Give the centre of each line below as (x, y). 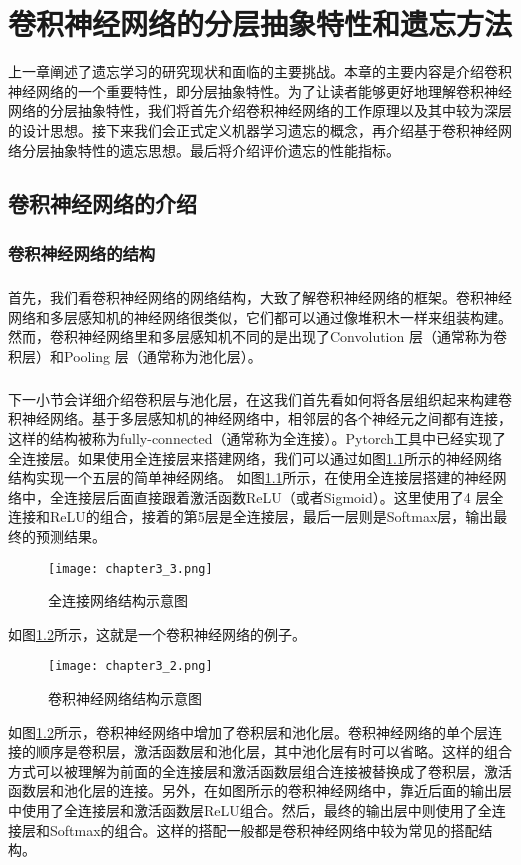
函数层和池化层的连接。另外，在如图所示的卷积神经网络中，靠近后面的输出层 (260, 790)
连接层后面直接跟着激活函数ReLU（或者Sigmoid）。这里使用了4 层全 (283, 496)
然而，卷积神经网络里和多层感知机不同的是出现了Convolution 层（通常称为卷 (257, 336)
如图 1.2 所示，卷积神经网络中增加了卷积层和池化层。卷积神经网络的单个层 (248, 731)
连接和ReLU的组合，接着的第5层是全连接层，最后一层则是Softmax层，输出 (251, 516)
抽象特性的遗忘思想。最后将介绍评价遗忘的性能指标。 (224, 149)
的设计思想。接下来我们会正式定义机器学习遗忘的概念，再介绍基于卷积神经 (253, 129)
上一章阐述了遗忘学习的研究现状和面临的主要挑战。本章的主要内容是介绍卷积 (260, 71)
